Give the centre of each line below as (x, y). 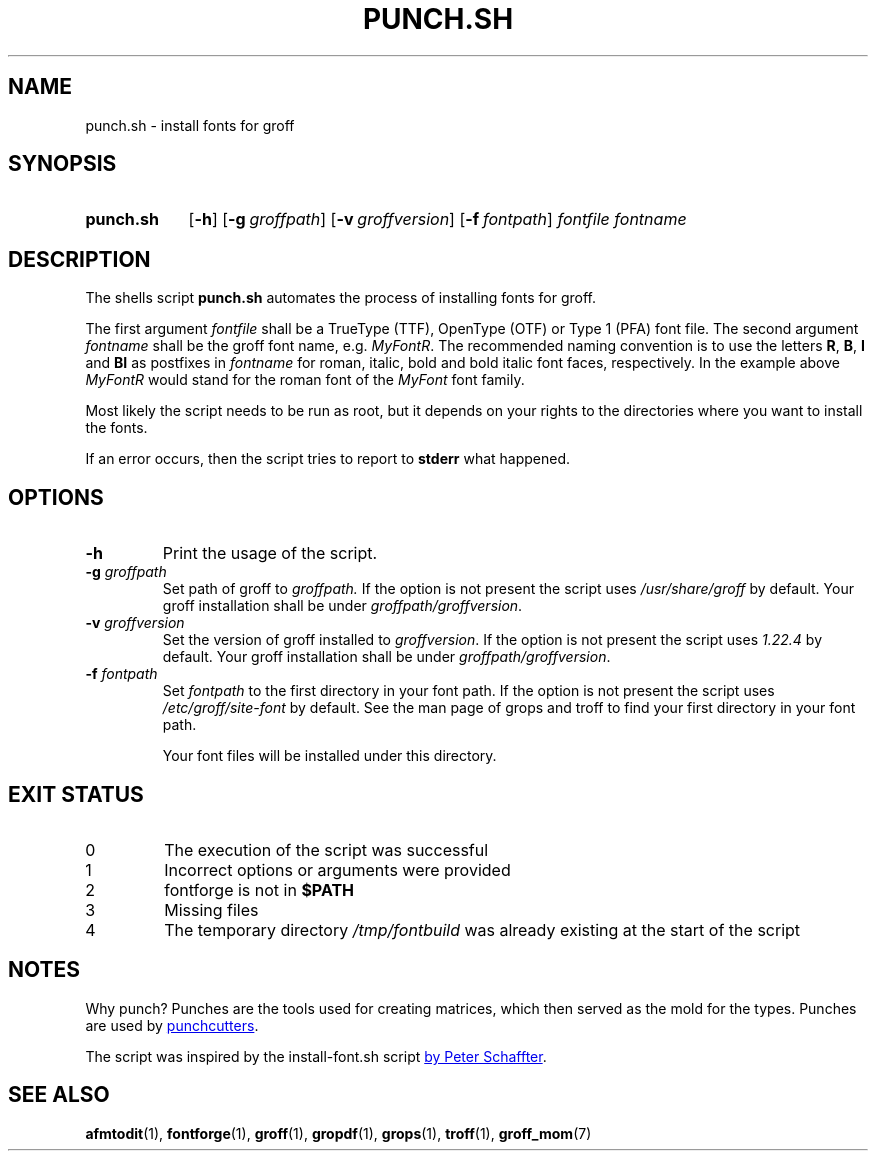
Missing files (211, 909)
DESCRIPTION (79, 259)
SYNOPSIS (62, 164)
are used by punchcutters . (172, 1025)
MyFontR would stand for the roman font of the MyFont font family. (305, 380)
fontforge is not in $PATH (259, 889)
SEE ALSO (59, 1095)
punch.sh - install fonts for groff (190, 125)
